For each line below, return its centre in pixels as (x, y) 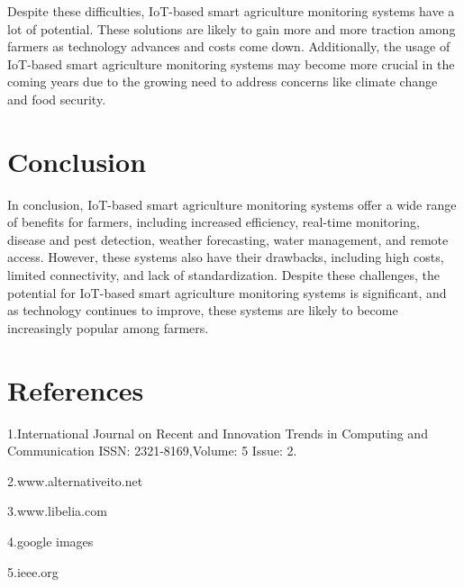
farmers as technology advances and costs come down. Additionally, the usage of (229, 46)
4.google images (50, 541)
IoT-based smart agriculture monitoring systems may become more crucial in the (231, 63)
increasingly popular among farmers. (108, 327)
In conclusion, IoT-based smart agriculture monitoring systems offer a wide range (232, 204)
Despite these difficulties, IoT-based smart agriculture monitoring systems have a (231, 11)
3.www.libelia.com (57, 511)
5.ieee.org (33, 571)
